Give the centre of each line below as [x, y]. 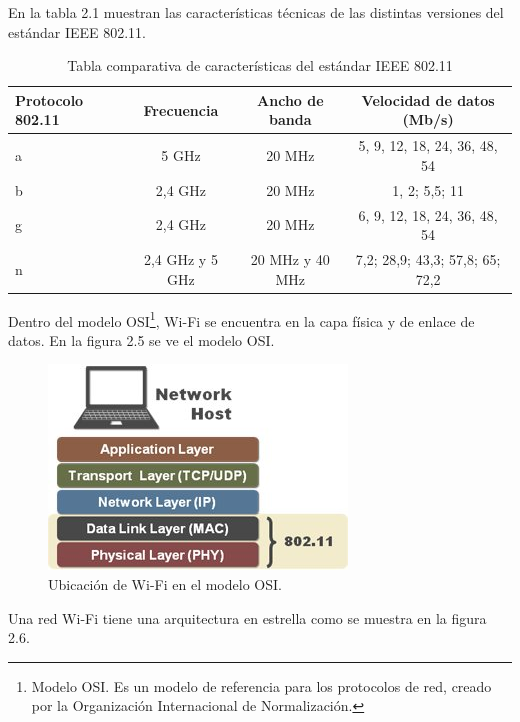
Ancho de [290, 99]
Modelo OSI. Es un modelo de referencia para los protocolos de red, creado [261, 685]
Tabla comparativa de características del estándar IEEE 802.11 [260, 65]
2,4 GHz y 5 [180, 258]
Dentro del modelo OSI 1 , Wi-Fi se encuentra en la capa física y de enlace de [241, 319]
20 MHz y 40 [290, 258]
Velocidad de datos [428, 99]
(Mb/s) [428, 119]
